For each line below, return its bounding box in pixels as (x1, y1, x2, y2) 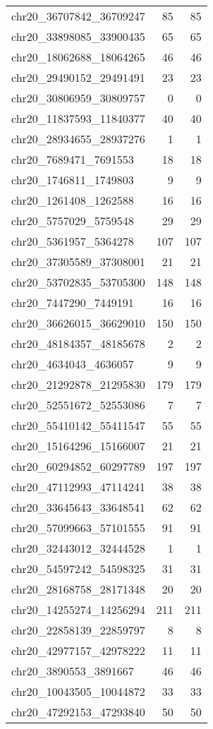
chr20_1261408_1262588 (11, 192, 134, 208)
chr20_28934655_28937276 (11, 131, 145, 147)
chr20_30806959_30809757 (11, 90, 145, 106)
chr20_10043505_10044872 (11, 683, 145, 699)
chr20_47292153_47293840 (11, 704, 145, 720)
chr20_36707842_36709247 (11, 8, 145, 24)
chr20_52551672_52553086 (11, 397, 145, 413)
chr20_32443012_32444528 (11, 540, 145, 556)
